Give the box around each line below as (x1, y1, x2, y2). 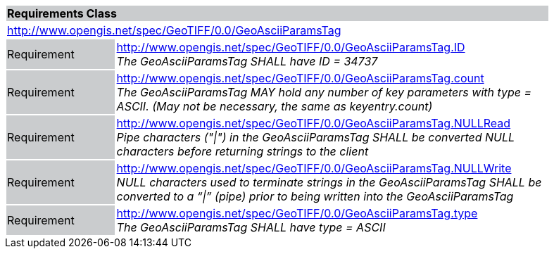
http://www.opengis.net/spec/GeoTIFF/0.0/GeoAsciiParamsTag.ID (116, 40, 465, 54)
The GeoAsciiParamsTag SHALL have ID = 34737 (116, 54, 378, 68)
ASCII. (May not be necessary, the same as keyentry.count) (116, 99, 433, 113)
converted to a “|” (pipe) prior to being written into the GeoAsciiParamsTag (116, 189, 514, 203)
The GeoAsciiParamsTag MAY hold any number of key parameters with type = (116, 85, 532, 99)
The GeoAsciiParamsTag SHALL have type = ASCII (116, 220, 386, 234)
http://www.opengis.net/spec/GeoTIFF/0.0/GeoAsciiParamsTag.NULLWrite (116, 161, 512, 175)
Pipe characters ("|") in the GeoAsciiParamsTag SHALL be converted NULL (116, 130, 515, 144)
